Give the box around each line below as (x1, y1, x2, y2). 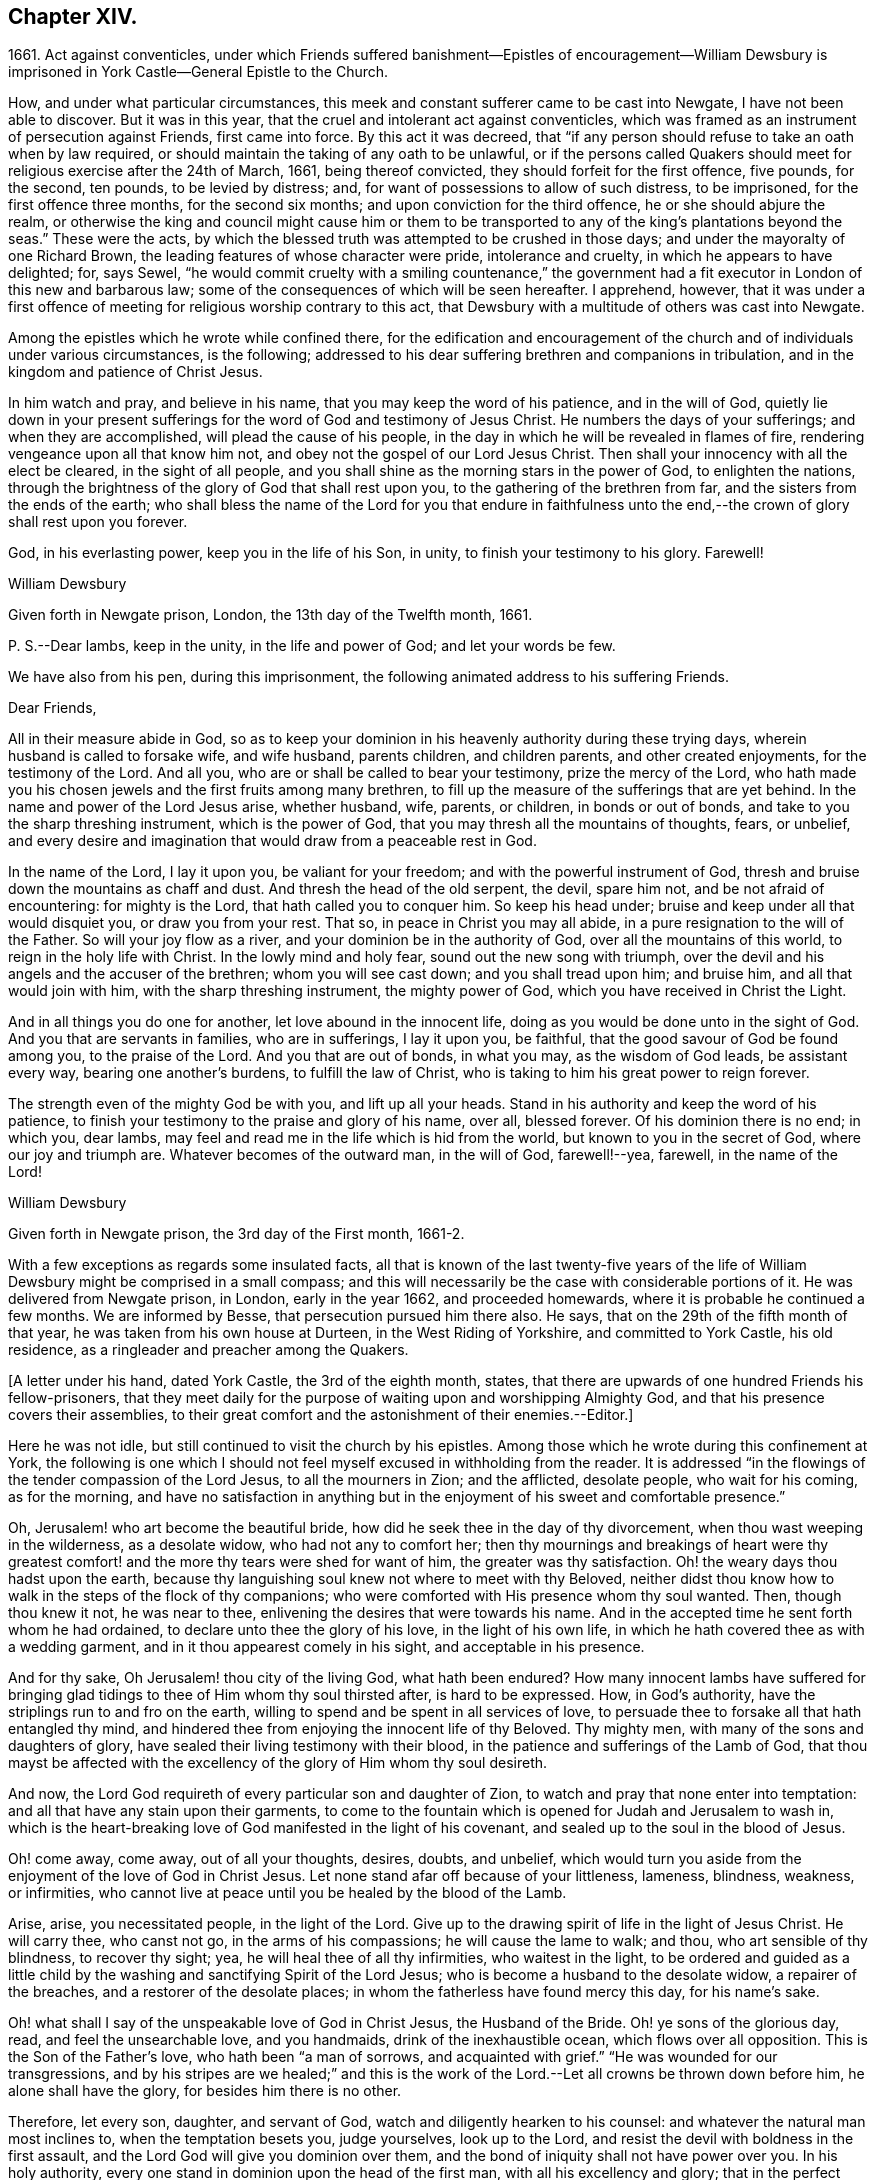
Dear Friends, (8, 699, 97, 717)
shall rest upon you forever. (8, 513, 188, 531)
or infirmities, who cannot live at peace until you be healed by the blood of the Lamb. (8, 1884, 567, 1902)
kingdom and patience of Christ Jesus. (8, 363, 263, 381)
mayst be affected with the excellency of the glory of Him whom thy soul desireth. (8, 1754, 548, 1772)
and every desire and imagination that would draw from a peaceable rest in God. (8, 832, 537, 850)
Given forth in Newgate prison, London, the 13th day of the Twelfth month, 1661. (8, 606, 533, 624)
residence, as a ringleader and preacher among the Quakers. (8, 1341, 409, 1359)
